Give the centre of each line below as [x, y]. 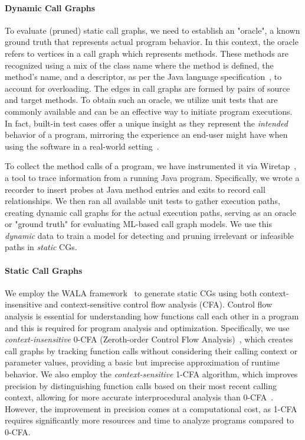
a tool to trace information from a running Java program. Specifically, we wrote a [152, 177]
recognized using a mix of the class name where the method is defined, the [139, 65]
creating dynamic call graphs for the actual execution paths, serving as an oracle [150, 212]
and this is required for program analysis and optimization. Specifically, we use [147, 327]
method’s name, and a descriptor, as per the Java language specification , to [143, 77]
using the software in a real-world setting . [82, 146]
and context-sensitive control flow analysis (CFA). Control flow [158, 304]
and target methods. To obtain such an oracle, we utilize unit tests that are [141, 100]
